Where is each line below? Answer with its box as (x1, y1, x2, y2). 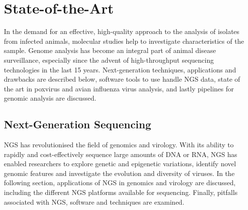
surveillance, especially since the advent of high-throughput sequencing (4, 54, 214, 65)
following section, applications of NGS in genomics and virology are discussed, (4, 177, 236, 188)
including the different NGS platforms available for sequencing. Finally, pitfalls (4, 187, 238, 197)
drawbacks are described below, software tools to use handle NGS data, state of (4, 74, 240, 84)
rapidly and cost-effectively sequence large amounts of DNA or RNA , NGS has (4, 149, 237, 159)
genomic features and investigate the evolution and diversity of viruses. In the (4, 168, 235, 178)
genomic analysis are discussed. (4, 93, 96, 103)
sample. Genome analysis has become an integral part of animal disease (4, 45, 216, 55)
